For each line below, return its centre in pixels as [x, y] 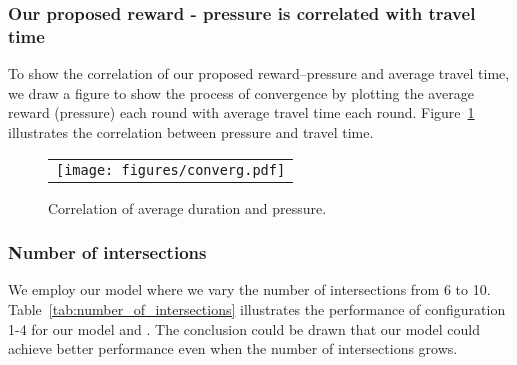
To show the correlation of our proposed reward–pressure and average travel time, [259, 73]
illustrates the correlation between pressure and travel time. [191, 131]
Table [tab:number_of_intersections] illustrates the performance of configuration [257, 308]
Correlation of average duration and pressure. [187, 207]
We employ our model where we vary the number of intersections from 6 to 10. [249, 289]
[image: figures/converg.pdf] [171, 169]
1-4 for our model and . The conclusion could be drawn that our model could [244, 328]
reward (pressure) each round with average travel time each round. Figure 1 [241, 112]
